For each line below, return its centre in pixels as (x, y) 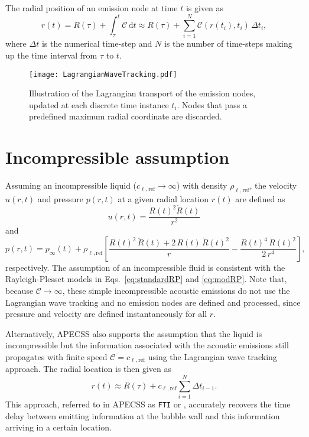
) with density (202, 185)
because (19, 290)
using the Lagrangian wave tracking (212, 356)
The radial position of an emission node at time (92, 8)
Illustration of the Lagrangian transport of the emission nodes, (142, 93)
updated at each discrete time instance (99, 104)
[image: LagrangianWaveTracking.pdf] (103, 74)
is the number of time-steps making (228, 43)
